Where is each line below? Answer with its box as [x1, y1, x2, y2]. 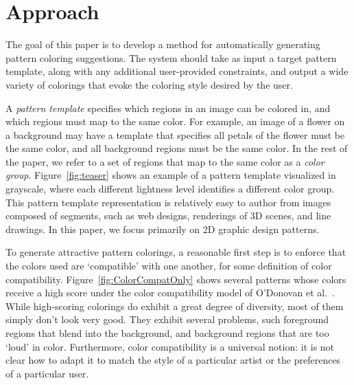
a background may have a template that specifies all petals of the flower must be [5, 127, 345, 142]
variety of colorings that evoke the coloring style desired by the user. [5, 77, 293, 91]
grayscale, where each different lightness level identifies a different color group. [5, 181, 335, 196]
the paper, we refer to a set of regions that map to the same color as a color [5, 154, 324, 168]
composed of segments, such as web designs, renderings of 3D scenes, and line [5, 208, 331, 223]
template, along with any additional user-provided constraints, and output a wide [5, 64, 349, 78]
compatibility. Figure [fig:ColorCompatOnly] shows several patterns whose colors [5, 272, 346, 286]
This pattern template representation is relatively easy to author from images [5, 195, 331, 209]
